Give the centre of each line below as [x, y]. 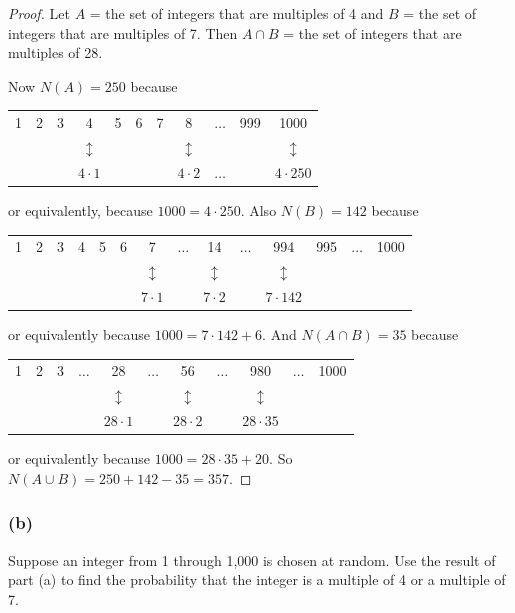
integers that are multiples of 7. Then [123, 32]
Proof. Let [39, 13]
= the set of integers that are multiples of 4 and [236, 13]
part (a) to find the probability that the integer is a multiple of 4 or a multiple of [257, 579]
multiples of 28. [55, 52]
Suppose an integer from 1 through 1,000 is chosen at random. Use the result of [252, 559]
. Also [258, 209]
